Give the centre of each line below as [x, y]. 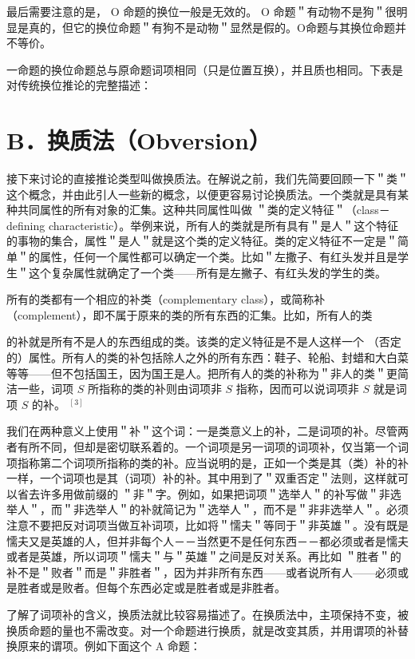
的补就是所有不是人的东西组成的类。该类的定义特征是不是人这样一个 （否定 [204, 341]
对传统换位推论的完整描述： [79, 85]
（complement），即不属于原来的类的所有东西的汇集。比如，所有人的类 [190, 314]
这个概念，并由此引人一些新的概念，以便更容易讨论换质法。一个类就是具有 [202, 194]
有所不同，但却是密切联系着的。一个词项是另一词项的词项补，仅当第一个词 [213, 447]
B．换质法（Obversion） [139, 140]
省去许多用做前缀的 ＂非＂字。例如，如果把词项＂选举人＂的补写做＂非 [204, 493]
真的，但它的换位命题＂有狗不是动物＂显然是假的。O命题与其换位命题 [211, 27]
